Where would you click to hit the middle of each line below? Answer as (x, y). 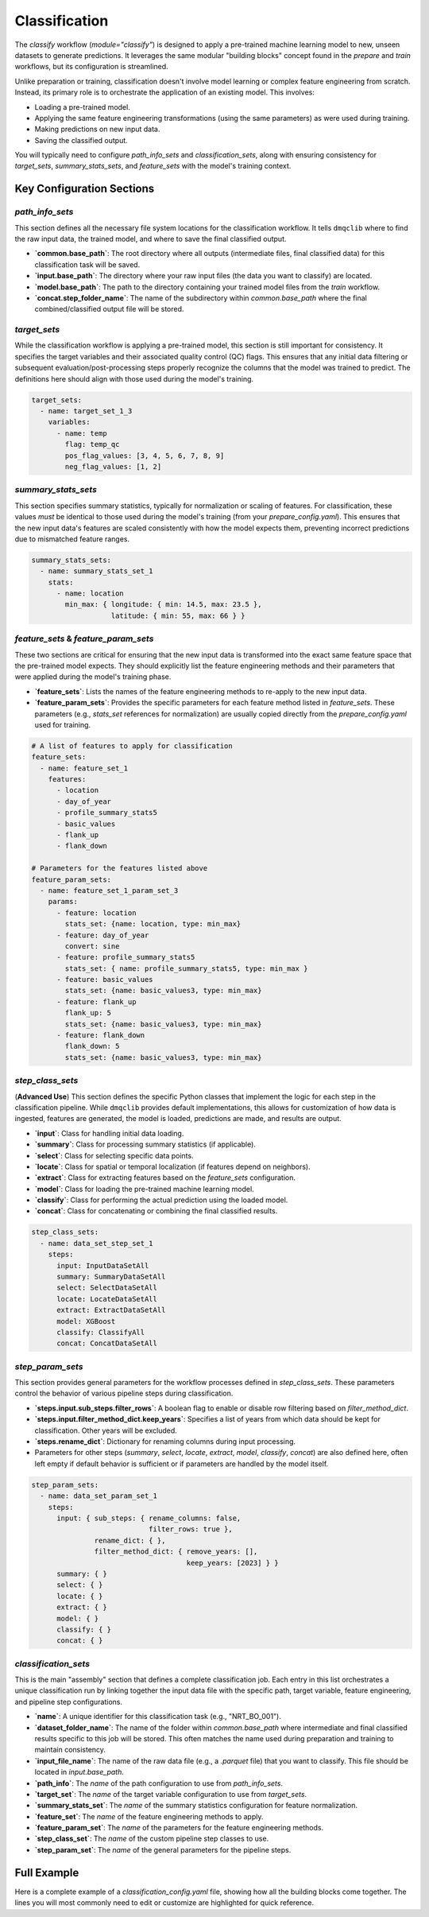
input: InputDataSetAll (103, 1265)
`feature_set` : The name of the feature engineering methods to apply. (149, 1816)
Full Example (47, 1872)
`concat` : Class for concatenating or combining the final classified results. (156, 1211)
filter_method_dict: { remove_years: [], (176, 1552)
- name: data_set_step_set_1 (97, 1243)
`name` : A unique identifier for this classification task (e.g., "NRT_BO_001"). (158, 1717)
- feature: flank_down (101, 1035)
